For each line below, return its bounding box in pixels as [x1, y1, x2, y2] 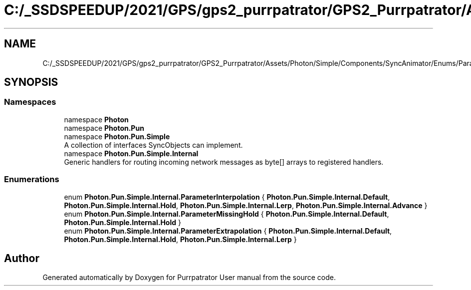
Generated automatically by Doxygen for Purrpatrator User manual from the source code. [42, 273, 336, 282]
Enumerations [4, 174, 59, 185]
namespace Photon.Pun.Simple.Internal [64, 149, 199, 158]
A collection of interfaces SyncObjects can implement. [64, 140, 243, 149]
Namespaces [4, 97, 56, 107]
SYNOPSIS [4, 76, 58, 89]
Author [4, 252, 39, 265]
